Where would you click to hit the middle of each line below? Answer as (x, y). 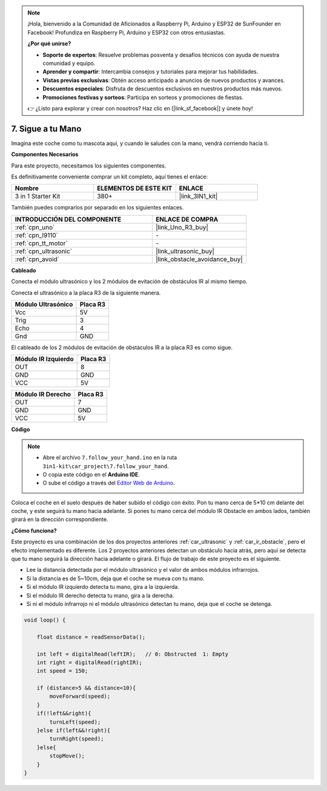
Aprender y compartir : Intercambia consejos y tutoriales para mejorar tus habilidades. (150, 72)
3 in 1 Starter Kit (38, 196)
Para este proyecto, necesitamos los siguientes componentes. (89, 165)
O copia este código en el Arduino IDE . (91, 474)
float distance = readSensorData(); (91, 637)
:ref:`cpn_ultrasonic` (44, 251)
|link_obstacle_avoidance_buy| (199, 259)
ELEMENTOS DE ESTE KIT (135, 188)
